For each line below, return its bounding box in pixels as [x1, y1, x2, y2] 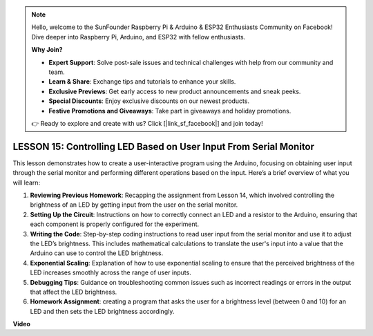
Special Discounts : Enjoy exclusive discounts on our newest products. [48, 97, 250, 105]
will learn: [12, 178, 41, 187]
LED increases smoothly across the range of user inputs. [30, 268, 191, 277]
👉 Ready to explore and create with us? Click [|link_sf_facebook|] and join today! [31, 119, 263, 127]
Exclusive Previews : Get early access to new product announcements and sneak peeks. [48, 87, 301, 95]
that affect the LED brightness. [30, 288, 117, 296]
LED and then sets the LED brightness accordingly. [30, 307, 175, 315]
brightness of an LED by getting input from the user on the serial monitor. [30, 200, 238, 209]
